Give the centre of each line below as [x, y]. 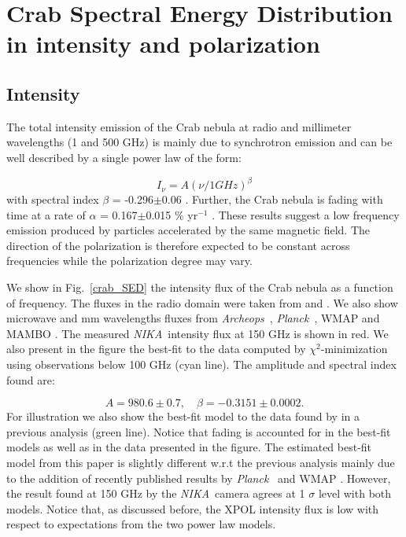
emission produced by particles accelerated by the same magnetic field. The [188, 230]
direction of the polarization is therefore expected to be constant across [178, 245]
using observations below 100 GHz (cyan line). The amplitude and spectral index [201, 364]
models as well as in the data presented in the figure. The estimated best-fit [189, 447]
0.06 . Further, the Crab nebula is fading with [272, 199]
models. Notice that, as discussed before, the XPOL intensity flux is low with [193, 508]
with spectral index [53, 199]
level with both [355, 493]
